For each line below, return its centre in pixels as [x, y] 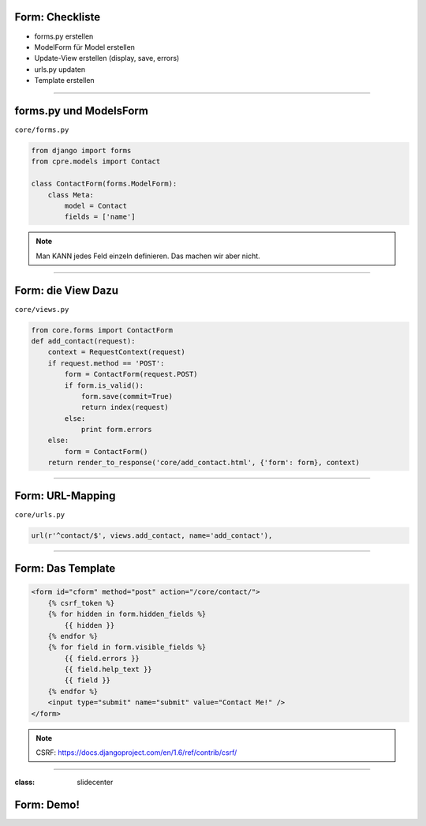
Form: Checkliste [58, 17]
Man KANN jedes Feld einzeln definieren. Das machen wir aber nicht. [148, 256]
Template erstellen [64, 81]
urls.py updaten [60, 69]
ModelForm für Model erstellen [85, 47]
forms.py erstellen [64, 36]
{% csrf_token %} [81, 603]
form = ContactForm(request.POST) [131, 374]
